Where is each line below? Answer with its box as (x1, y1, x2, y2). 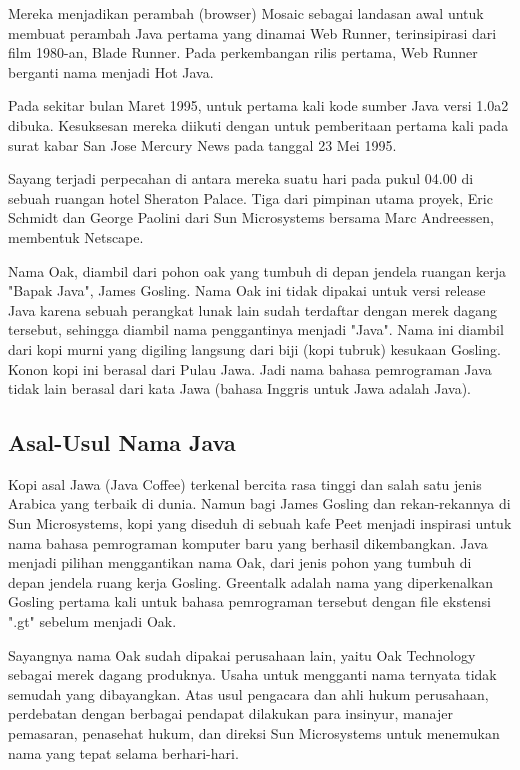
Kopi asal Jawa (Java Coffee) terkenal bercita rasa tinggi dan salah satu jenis (8, 473, 482, 494)
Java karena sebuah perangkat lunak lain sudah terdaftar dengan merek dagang (8, 299, 498, 320)
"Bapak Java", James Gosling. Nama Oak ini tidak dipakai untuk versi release (8, 280, 486, 301)
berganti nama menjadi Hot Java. (8, 61, 214, 82)
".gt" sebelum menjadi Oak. (8, 611, 177, 632)
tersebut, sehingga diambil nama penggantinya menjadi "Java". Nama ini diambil (8, 319, 504, 340)
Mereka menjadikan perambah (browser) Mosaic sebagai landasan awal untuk (8, 3, 484, 23)
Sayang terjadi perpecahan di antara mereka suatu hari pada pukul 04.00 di (8, 168, 474, 189)
